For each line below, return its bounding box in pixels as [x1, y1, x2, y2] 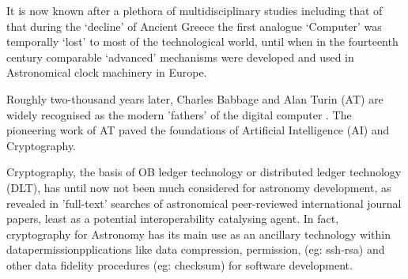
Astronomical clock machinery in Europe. [6, 64, 207, 81]
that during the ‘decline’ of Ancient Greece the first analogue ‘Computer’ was [6, 17, 382, 34]
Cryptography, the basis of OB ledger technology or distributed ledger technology [6, 164, 402, 180]
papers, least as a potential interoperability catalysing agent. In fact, [6, 210, 339, 227]
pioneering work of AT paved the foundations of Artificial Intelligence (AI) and [6, 122, 390, 138]
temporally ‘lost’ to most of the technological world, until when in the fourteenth [6, 33, 399, 50]
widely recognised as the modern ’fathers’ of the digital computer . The [6, 106, 352, 123]
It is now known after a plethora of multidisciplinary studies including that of [6, 2, 383, 18]
